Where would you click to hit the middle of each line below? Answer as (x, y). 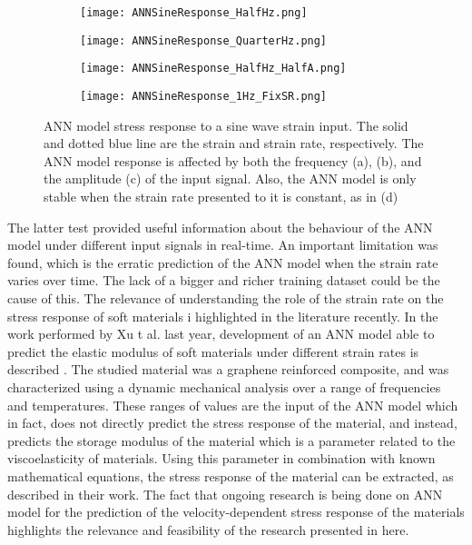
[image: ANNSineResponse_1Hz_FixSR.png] (204, 96)
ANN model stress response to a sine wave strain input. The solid (226, 125)
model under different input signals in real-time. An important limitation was (223, 245)
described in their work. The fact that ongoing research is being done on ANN (225, 494)
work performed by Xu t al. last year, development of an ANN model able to (221, 334)
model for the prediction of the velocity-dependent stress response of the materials (236, 512)
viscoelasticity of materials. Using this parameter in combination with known (221, 458)
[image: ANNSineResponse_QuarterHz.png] (204, 40)
